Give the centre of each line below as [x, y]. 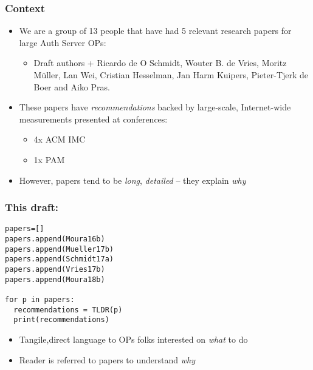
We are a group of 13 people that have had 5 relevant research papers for [155, 31]
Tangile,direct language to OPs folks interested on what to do [133, 339]
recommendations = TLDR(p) [68, 310]
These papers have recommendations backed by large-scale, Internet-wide [155, 107]
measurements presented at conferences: [93, 119]
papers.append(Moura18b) [55, 279]
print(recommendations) [61, 320]
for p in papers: [40, 299]
